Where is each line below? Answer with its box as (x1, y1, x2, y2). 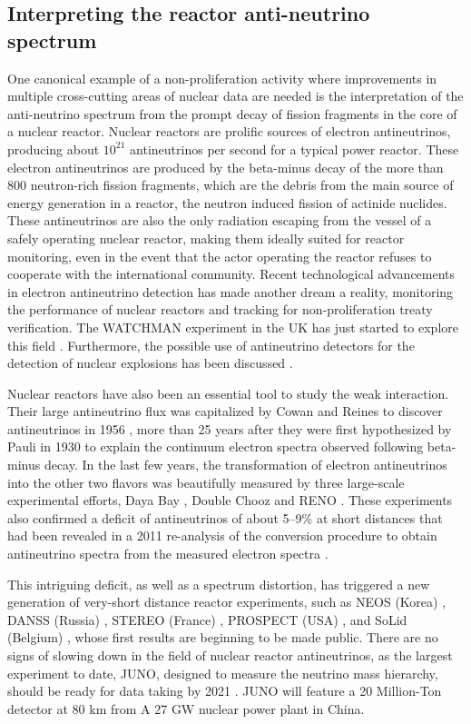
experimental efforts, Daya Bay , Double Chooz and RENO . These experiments (7, 491, 453, 510)
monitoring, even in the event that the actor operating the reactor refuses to (7, 246, 432, 265)
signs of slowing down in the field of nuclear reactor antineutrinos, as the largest (7, 646, 453, 664)
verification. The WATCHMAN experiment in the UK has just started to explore (7, 317, 458, 336)
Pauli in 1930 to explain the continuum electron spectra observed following (7, 437, 424, 456)
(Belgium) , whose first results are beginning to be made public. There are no (7, 628, 438, 647)
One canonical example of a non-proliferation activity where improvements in (7, 68, 437, 87)
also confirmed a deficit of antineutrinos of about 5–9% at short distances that (7, 508, 443, 527)
